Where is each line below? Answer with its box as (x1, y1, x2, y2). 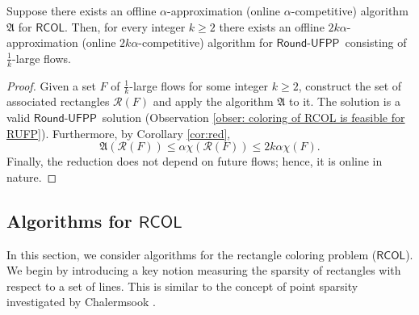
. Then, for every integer (65, 18, 186, 35)
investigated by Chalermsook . (6, 293, 156, 310)
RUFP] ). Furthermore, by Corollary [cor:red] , (6, 124, 231, 141)
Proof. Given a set (6, 77, 96, 94)
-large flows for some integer (129, 77, 269, 94)
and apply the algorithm (153, 93, 274, 110)
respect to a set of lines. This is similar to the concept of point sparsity (6, 277, 358, 294)
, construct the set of (298, 77, 402, 94)
